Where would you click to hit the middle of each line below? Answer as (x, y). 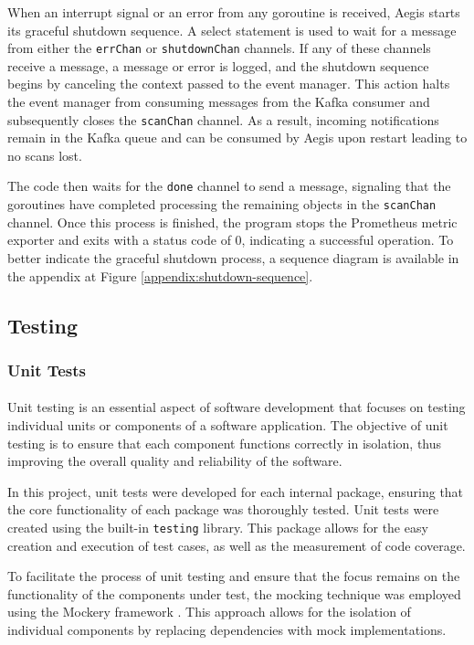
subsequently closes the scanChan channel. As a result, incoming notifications (223, 119)
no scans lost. (45, 155)
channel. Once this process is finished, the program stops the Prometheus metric (232, 222)
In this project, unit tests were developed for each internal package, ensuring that (236, 491)
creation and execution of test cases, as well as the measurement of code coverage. (237, 545)
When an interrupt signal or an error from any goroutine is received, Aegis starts (234, 12)
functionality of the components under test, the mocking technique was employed (234, 593)
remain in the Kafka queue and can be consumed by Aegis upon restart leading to (237, 137)
